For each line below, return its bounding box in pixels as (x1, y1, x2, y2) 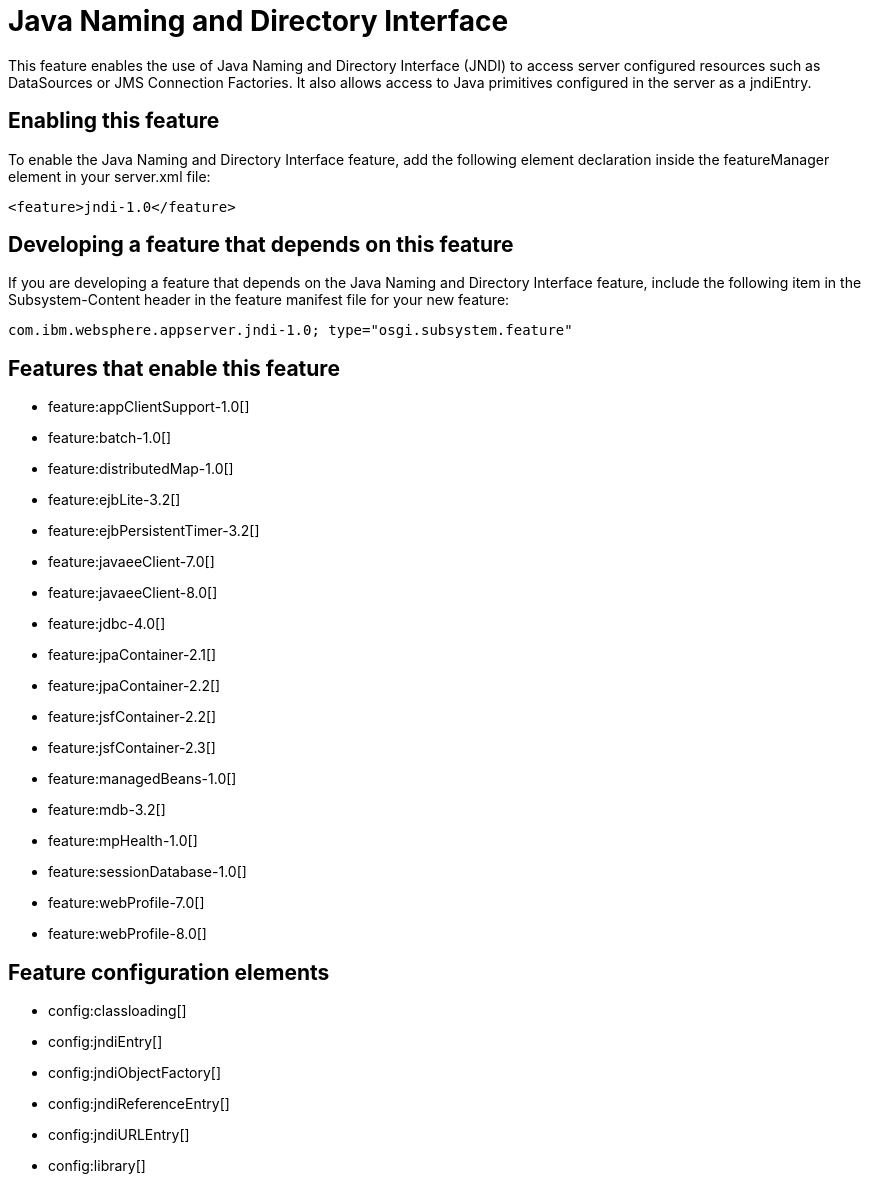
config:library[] (48, 1157, 146, 1175)
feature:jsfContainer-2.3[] (48, 739, 216, 757)
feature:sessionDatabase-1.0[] (48, 863, 247, 881)
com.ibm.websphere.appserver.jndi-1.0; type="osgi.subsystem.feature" (8, 322, 573, 339)
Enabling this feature (8, 108, 220, 134)
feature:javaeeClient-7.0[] (48, 553, 215, 571)
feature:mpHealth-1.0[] (48, 832, 198, 850)
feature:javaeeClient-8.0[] (48, 584, 218, 602)
